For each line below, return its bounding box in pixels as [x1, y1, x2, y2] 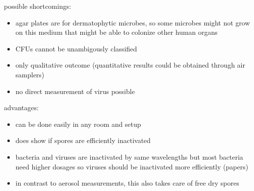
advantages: [4, 102, 39, 113]
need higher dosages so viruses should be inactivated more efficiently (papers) [15, 161, 249, 171]
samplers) [15, 69, 45, 79]
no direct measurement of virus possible [15, 86, 135, 96]
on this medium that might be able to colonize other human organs [15, 27, 218, 37]
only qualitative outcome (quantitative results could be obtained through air [15, 60, 245, 70]
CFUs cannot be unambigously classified [15, 43, 137, 53]
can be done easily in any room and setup [15, 119, 141, 129]
